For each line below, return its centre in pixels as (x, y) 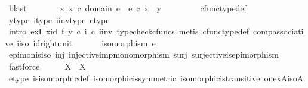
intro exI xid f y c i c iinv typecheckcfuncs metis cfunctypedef (129, 31)
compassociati (278, 31)
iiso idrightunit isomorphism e (86, 43)
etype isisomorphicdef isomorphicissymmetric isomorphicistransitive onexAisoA (156, 78)
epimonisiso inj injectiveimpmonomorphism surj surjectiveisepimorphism (144, 54)
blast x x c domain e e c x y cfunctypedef (127, 8)
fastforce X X (47, 66)
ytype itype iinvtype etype (59, 19)
